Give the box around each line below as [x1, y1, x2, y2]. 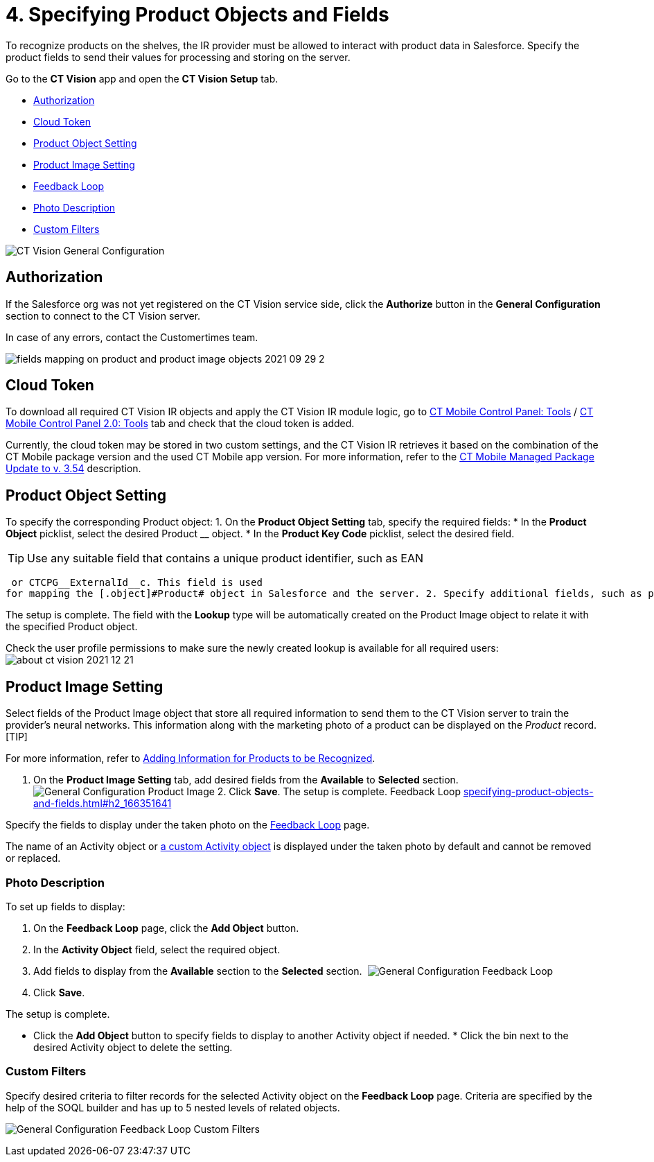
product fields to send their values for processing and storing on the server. [6, 51, 351, 63]
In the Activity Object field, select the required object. [33, 943, 281, 955]
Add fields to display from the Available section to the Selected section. [33, 964, 362, 977]
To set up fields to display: [6, 900, 125, 912]
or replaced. [6, 852, 61, 865]
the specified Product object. [6, 621, 138, 633]
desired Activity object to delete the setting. [33, 1041, 233, 1053]
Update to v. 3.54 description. [6, 462, 141, 475]
